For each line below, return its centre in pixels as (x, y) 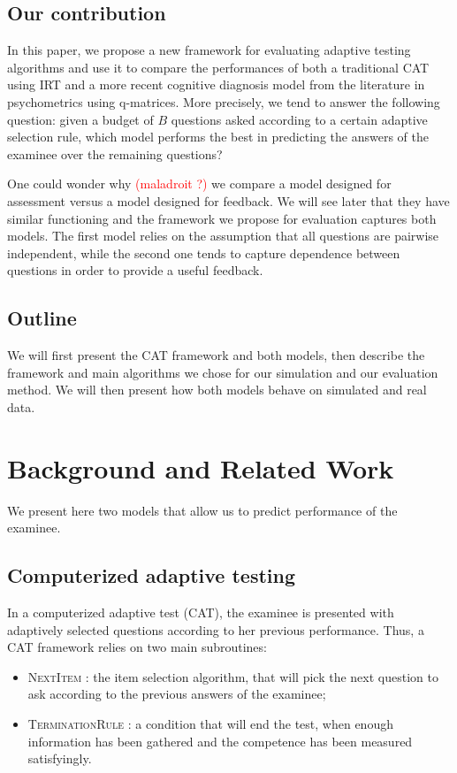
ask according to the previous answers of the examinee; (177, 694)
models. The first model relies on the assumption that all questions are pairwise (223, 236)
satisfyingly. (60, 758)
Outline (42, 318)
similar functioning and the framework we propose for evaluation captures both (222, 218)
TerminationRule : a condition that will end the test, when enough (210, 723)
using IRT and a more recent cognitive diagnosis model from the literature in (216, 84)
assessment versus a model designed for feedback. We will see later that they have (228, 200)
